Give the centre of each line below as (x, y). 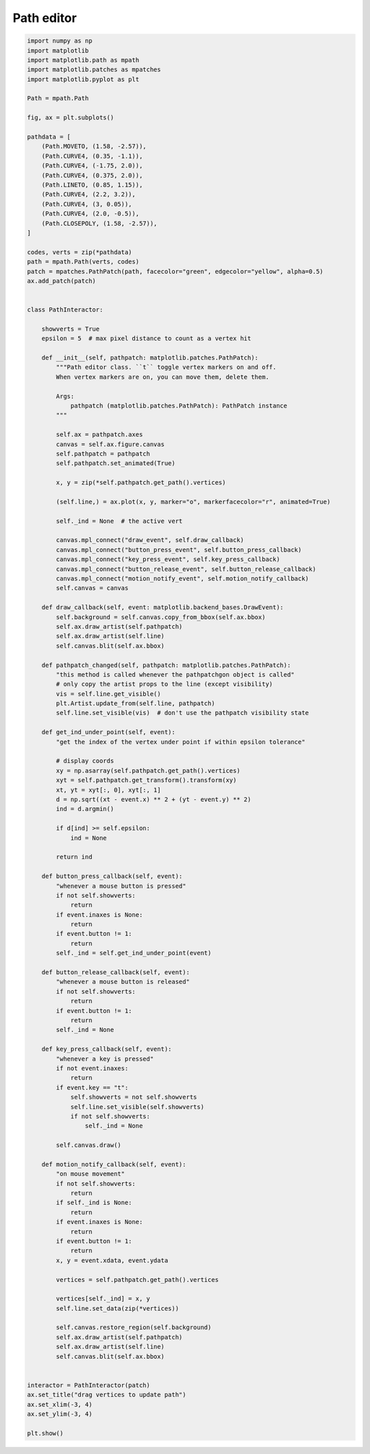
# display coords (85, 761)
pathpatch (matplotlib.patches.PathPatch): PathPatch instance (179, 406)
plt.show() (45, 1433)
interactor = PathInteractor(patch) (89, 1385)
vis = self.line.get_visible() (108, 694)
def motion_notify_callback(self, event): (114, 1164)
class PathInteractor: (65, 310)
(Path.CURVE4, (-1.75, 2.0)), (92, 166)
